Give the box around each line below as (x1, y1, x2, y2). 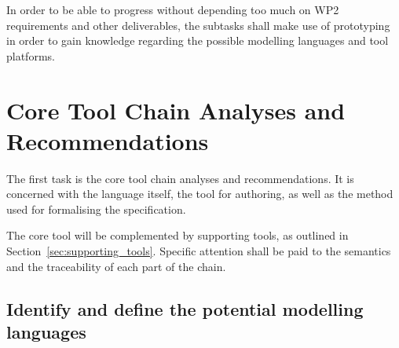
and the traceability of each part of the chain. (6, 258, 226, 274)
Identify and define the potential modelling (6, 296, 364, 321)
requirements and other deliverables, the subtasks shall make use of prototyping (6, 16, 390, 33)
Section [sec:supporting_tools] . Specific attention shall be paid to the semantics (6, 243, 391, 259)
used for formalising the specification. (6, 200, 186, 217)
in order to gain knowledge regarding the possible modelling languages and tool (6, 32, 389, 49)
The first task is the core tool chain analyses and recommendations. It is (6, 170, 354, 186)
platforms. (6, 47, 55, 64)
